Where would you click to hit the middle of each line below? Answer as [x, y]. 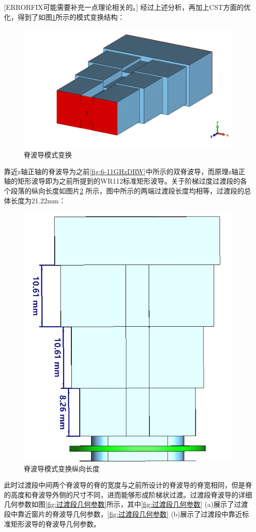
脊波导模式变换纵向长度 [62, 468]
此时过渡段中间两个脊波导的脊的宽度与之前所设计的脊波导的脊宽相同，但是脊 [128, 485]
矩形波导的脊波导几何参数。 [55, 523]
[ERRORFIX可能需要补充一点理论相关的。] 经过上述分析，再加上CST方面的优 [128, 7]
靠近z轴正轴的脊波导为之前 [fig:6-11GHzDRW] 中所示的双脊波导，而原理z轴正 [125, 171]
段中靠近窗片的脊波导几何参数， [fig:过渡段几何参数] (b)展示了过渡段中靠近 [123, 513]
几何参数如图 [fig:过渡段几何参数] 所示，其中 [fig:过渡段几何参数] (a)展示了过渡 [126, 504]
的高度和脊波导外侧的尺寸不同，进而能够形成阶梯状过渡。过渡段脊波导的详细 [128, 494]
